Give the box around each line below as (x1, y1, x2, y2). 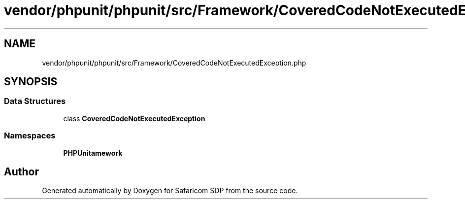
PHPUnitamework (63, 148, 123, 157)
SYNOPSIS (4, 75, 58, 88)
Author (4, 165, 39, 178)
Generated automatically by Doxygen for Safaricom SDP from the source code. (42, 186, 298, 195)
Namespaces (4, 131, 56, 141)
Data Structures (4, 96, 66, 106)
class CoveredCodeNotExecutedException (63, 114, 205, 123)
